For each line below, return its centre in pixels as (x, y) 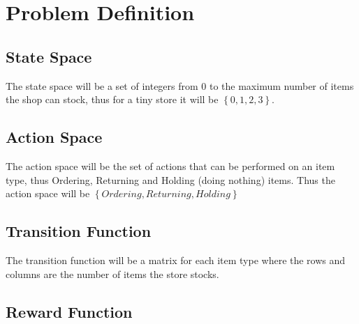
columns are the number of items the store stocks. (112, 273)
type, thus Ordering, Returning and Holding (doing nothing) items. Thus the (170, 179)
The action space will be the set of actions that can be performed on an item (170, 165)
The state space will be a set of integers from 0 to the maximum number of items (180, 85)
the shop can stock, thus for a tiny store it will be (112, 99)
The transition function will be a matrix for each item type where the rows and (176, 260)
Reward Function (69, 311)
